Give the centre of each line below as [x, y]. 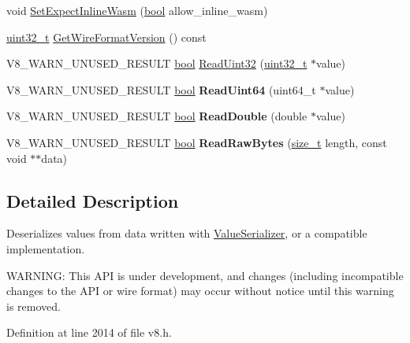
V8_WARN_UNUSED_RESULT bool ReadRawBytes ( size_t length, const [197, 142]
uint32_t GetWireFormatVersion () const [106, 37]
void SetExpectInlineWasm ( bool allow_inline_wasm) [137, 10]
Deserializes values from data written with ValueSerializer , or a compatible [187, 233]
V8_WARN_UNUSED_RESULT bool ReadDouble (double [157, 116]
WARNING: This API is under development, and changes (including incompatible [205, 275]
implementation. [46, 248]
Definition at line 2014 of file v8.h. [89, 332]
